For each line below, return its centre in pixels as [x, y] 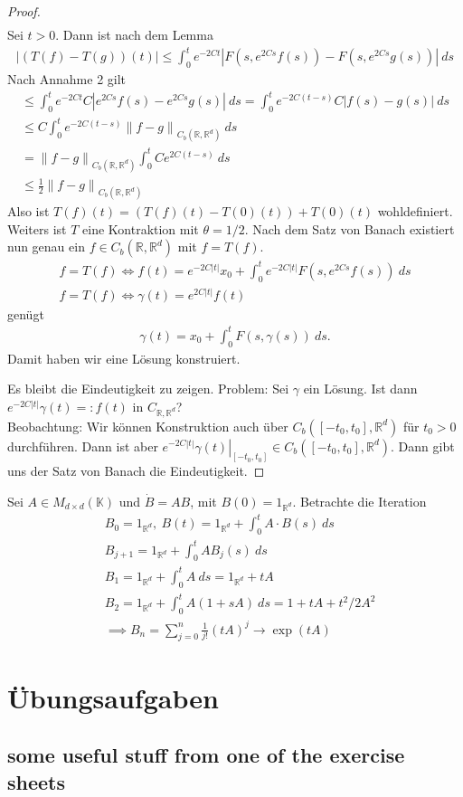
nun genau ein [46, 247]
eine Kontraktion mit [141, 228]
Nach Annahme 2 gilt [67, 79]
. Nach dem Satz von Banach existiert [350, 228]
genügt [26, 313]
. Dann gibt [423, 446]
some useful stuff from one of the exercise [206, 755]
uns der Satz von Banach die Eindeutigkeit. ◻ [136, 471]
